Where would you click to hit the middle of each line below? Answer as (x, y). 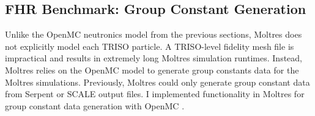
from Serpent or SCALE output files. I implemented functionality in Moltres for (155, 94)
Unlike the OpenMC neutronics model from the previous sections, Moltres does (154, 34)
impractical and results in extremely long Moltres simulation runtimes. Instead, (154, 58)
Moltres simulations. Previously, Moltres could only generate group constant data (157, 82)
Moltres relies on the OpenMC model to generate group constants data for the (152, 70)
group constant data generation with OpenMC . (95, 105)
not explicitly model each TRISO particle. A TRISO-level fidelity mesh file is (150, 46)
